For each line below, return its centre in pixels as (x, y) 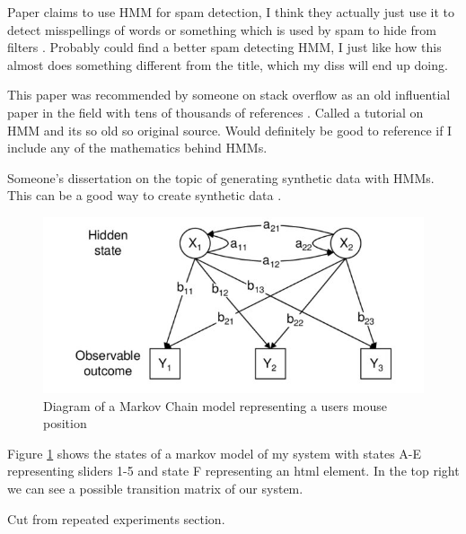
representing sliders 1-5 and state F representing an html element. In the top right (233, 471)
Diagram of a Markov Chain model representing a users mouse (215, 405)
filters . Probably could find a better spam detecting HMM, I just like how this (224, 47)
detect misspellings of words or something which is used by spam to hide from (222, 29)
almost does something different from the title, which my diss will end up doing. (228, 64)
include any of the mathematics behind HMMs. (137, 148)
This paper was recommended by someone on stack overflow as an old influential (229, 95)
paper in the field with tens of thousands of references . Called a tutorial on (215, 112)
